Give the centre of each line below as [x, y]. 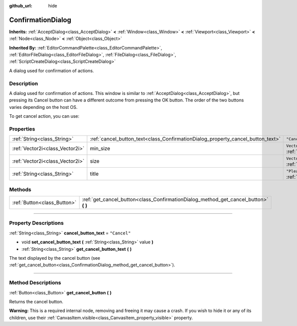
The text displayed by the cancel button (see [55, 258]
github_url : [21, 6]
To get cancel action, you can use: [44, 116]
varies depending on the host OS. [43, 107]
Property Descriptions [36, 223]
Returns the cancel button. [36, 301]
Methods [20, 189]
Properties [22, 129]
